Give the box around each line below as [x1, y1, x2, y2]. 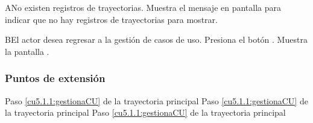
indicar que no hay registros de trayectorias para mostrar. [5, 13, 218, 25]
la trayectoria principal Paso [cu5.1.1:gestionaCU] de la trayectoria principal [5, 106, 286, 119]
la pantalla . [5, 45, 49, 57]
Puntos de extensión [5, 71, 106, 86]
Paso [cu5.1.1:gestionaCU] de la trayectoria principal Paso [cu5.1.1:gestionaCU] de [5, 94, 308, 107]
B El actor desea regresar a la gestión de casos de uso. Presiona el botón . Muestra [5, 33, 308, 46]
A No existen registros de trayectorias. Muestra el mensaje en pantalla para [5, 1, 282, 13]
